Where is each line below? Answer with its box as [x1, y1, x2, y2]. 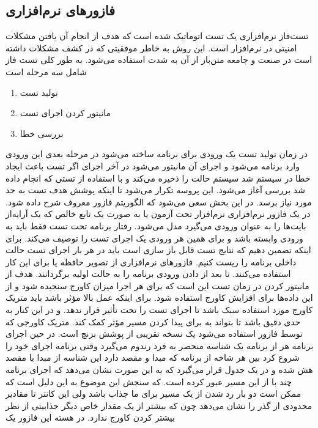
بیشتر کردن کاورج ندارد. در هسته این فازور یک [6, 411, 175, 424]
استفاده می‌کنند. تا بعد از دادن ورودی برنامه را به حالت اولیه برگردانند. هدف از [6, 267, 291, 280]
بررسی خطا [20, 127, 64, 139]
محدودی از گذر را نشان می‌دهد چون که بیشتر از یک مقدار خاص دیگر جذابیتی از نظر [6, 399, 312, 411]
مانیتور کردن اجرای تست [20, 106, 111, 119]
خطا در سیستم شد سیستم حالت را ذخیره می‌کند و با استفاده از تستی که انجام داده [6, 171, 311, 184]
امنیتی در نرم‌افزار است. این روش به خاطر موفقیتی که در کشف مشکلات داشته [6, 41, 297, 54]
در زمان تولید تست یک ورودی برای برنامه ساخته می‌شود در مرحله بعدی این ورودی [6, 147, 308, 160]
